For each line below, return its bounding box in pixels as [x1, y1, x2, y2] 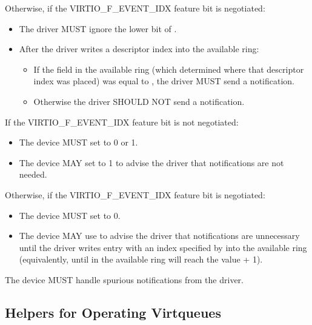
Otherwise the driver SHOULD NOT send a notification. [33, 95, 245, 107]
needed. [19, 168, 47, 181]
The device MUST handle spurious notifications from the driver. [5, 273, 244, 286]
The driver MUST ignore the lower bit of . [19, 22, 177, 35]
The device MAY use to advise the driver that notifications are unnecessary [19, 229, 300, 242]
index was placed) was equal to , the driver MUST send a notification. [33, 75, 295, 87]
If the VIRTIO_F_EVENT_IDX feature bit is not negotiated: [5, 115, 239, 128]
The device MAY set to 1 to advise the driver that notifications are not [19, 156, 284, 169]
